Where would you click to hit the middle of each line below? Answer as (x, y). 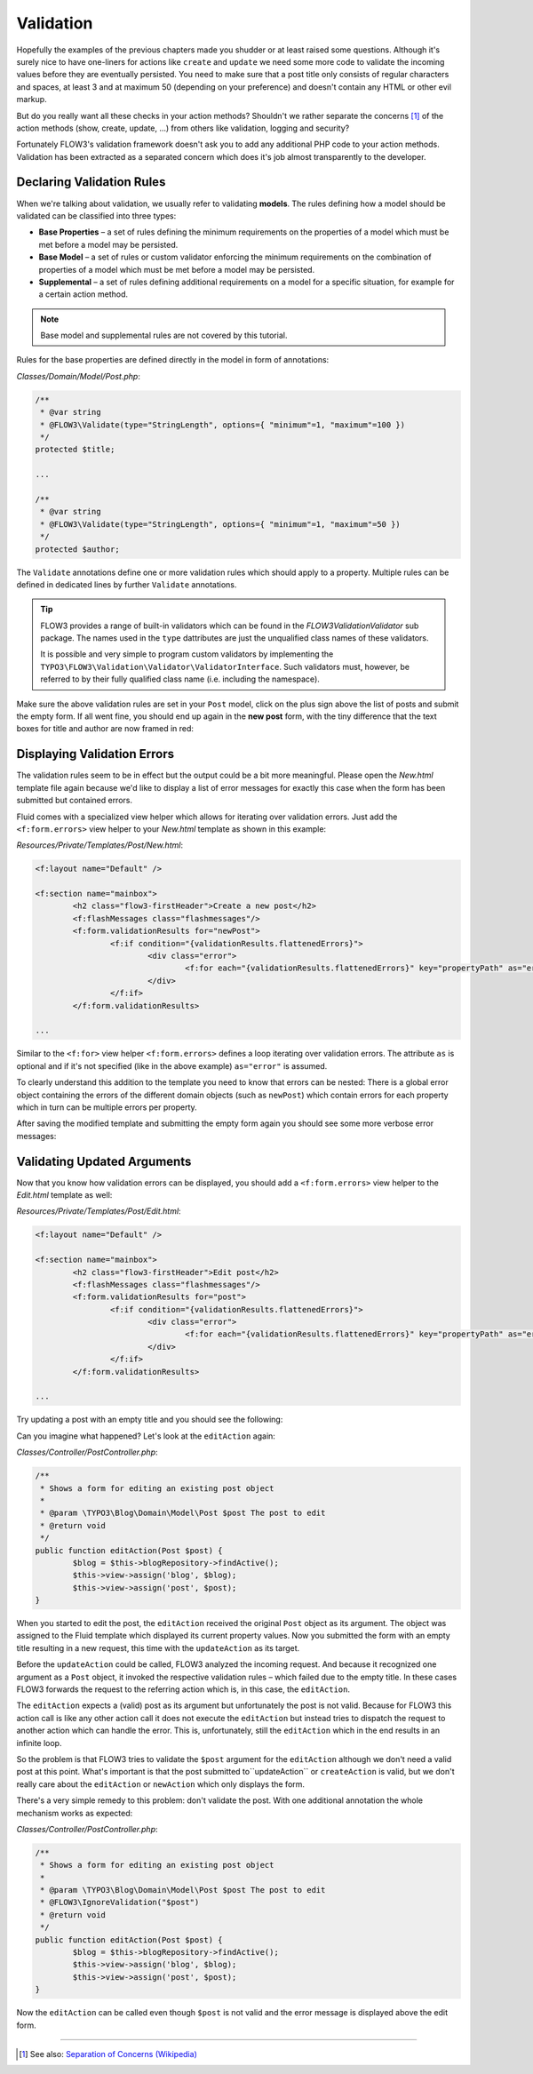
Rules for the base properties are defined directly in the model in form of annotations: (173, 360)
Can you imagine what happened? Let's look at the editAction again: (146, 1436)
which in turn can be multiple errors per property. (107, 1107)
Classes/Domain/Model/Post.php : (79, 376)
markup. (32, 100)
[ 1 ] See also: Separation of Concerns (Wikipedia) (108, 2054)
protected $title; (75, 450)
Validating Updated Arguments (104, 1161)
